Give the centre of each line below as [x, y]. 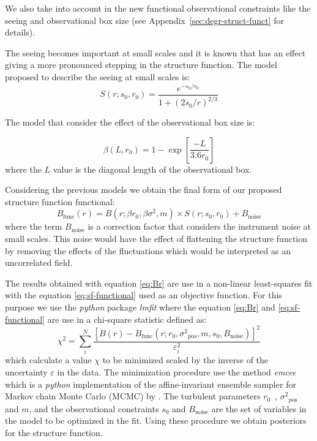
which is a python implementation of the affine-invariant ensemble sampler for [151, 384]
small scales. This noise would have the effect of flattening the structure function [156, 239]
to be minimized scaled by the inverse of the [185, 360]
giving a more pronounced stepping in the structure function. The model [141, 65]
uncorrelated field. [39, 262]
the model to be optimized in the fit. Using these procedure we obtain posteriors [156, 420]
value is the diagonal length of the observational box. [152, 169]
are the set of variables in [259, 408]
